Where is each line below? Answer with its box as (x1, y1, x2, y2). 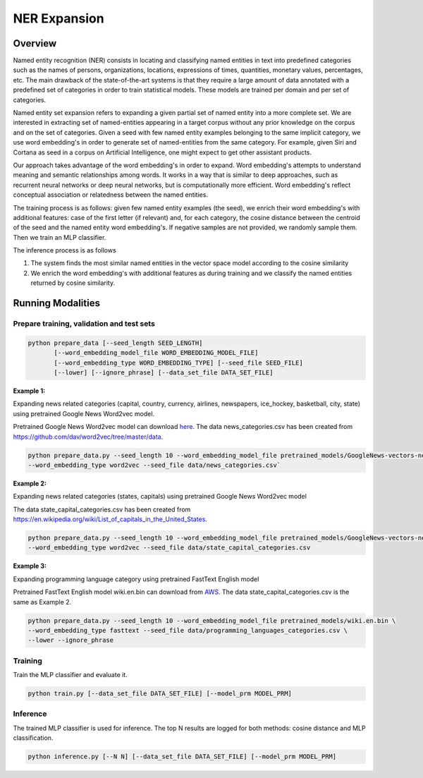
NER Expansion (13, 11, 105, 26)
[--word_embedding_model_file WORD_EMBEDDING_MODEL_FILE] (54, 349, 259, 357)
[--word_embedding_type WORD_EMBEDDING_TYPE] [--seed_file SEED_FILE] (54, 358, 303, 367)
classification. (13, 734, 54, 742)
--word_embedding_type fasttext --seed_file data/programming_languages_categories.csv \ (27, 626, 348, 634)
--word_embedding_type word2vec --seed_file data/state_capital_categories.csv (27, 544, 311, 552)
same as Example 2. (13, 597, 72, 606)
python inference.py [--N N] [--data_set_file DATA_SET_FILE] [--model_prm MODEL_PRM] (27, 753, 337, 761)
